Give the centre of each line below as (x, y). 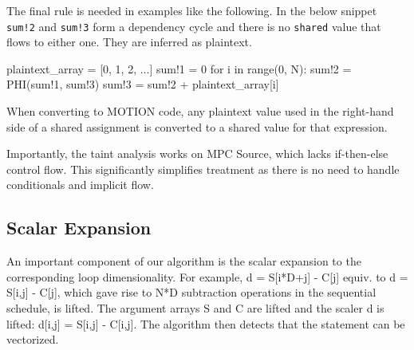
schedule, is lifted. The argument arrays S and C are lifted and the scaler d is (195, 307)
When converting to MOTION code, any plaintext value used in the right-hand (200, 111)
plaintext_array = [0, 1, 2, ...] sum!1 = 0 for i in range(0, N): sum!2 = (179, 68)
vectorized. (33, 339)
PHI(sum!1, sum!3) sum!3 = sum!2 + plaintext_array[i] (143, 84)
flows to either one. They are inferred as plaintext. (129, 42)
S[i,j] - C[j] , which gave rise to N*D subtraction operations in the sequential (191, 292)
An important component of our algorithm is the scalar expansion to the (184, 261)
